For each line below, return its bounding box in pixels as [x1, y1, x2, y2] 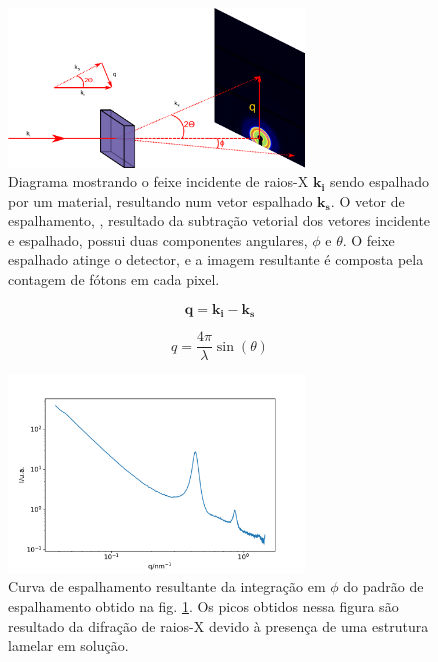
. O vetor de [330, 190, 405, 211]
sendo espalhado [330, 171, 429, 192]
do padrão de [343, 576, 424, 597]
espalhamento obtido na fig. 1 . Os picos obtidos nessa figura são [8, 596, 399, 617]
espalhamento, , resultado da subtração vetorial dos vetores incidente [8, 210, 431, 231]
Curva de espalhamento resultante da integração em [8, 576, 326, 597]
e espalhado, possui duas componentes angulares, [8, 229, 308, 250]
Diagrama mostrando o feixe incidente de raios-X [8, 171, 309, 192]
